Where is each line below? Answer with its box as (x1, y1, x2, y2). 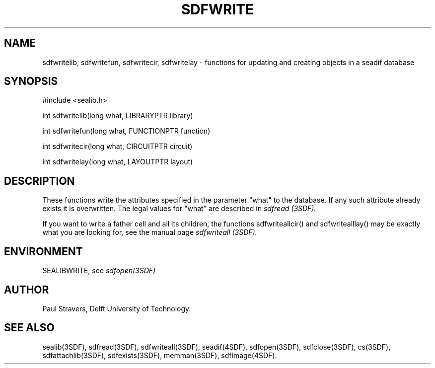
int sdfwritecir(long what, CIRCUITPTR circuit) (42, 142, 193, 151)
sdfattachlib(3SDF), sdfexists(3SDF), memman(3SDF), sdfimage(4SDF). (42, 351, 277, 360)
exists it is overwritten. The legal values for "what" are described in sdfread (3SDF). (42, 204, 316, 213)
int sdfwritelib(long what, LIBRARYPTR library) (42, 111, 193, 120)
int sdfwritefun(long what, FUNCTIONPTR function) (42, 127, 211, 136)
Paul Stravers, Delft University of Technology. (42, 304, 191, 313)
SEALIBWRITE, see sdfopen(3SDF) (42, 266, 156, 275)
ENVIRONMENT (4, 245, 83, 258)
